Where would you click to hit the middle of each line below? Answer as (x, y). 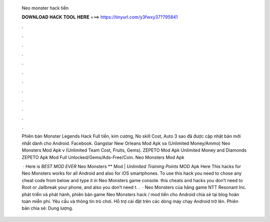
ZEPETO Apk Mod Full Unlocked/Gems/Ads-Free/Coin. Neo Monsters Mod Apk (103, 157)
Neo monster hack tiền (45, 8)
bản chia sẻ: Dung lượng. (47, 208)
